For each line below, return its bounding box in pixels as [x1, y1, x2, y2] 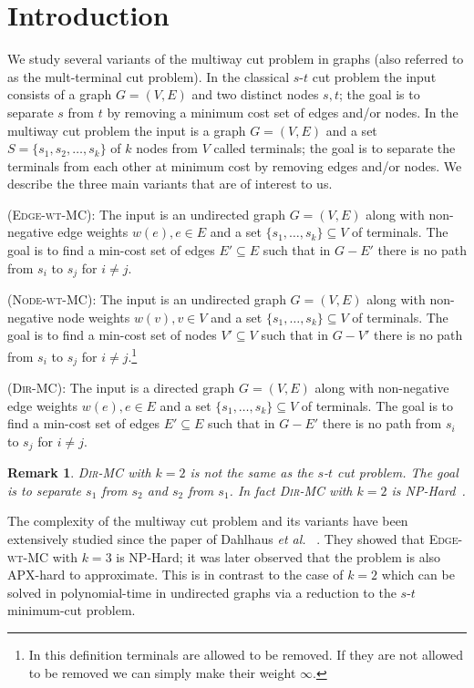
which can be [381, 565, 455, 584]
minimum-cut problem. [7, 601, 136, 620]
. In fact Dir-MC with [229, 480, 353, 499]
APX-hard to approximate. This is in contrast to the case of [7, 565, 344, 584]
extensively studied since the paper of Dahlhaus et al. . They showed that [7, 529, 425, 549]
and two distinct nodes [191, 85, 319, 104]
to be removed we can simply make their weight [28, 662, 296, 682]
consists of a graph [7, 85, 112, 104]
